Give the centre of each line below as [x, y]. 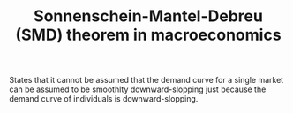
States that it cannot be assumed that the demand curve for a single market [146, 80]
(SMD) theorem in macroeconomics [148, 35]
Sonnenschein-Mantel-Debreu [148, 16]
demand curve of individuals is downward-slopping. [104, 99]
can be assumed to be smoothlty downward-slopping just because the [138, 89]
